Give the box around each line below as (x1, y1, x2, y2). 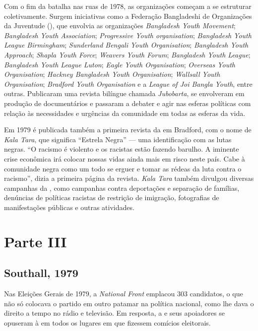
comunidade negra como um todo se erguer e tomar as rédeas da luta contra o (4, 163, 242, 173)
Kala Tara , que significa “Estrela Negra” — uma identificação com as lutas (4, 134, 232, 144)
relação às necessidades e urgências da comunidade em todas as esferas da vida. (4, 108, 246, 118)
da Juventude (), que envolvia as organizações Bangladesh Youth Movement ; (4, 20, 236, 31)
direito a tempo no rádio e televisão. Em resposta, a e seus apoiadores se (4, 308, 225, 318)
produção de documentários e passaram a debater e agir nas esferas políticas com (4, 98, 251, 108)
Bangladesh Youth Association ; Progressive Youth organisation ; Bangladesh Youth (4, 30, 252, 40)
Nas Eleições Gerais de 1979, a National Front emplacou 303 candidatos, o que (4, 288, 243, 299)
